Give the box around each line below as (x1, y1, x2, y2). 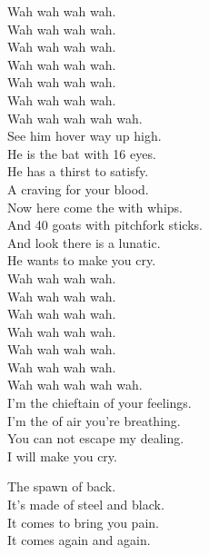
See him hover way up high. (7, 126, 162, 145)
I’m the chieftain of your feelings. (7, 393, 192, 412)
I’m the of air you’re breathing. (7, 411, 181, 430)
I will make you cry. (7, 446, 117, 465)
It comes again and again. (7, 530, 151, 550)
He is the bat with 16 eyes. (7, 144, 156, 163)
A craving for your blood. (7, 179, 149, 198)
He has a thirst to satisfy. (7, 162, 149, 181)
